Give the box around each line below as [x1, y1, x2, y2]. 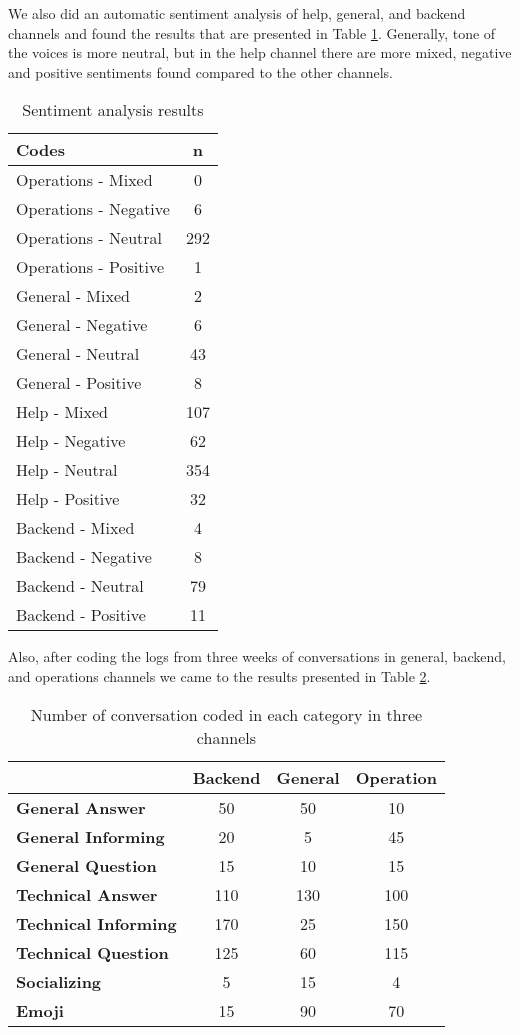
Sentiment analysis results [22, 98, 204, 122]
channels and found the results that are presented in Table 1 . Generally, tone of [8, 22, 496, 43]
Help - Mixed [16, 400, 109, 424]
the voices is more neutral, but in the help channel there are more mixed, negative [8, 42, 512, 63]
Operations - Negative [16, 197, 170, 221]
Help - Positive [16, 487, 120, 511]
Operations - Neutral [16, 226, 162, 250]
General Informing [16, 824, 165, 848]
